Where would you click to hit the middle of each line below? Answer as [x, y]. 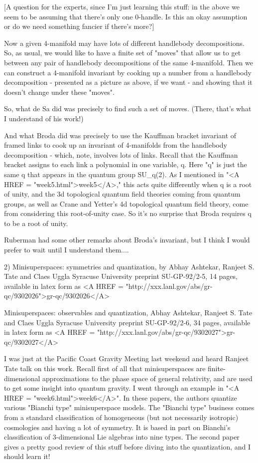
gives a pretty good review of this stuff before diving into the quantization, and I [128, 446]
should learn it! [27, 456]
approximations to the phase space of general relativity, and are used [147, 378]
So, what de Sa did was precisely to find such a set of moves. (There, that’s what [128, 109]
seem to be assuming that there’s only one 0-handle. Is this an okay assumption [126, 16]
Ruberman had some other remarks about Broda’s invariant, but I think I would [127, 240]
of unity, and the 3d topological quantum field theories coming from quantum [122, 194]
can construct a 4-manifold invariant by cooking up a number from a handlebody [128, 72]
